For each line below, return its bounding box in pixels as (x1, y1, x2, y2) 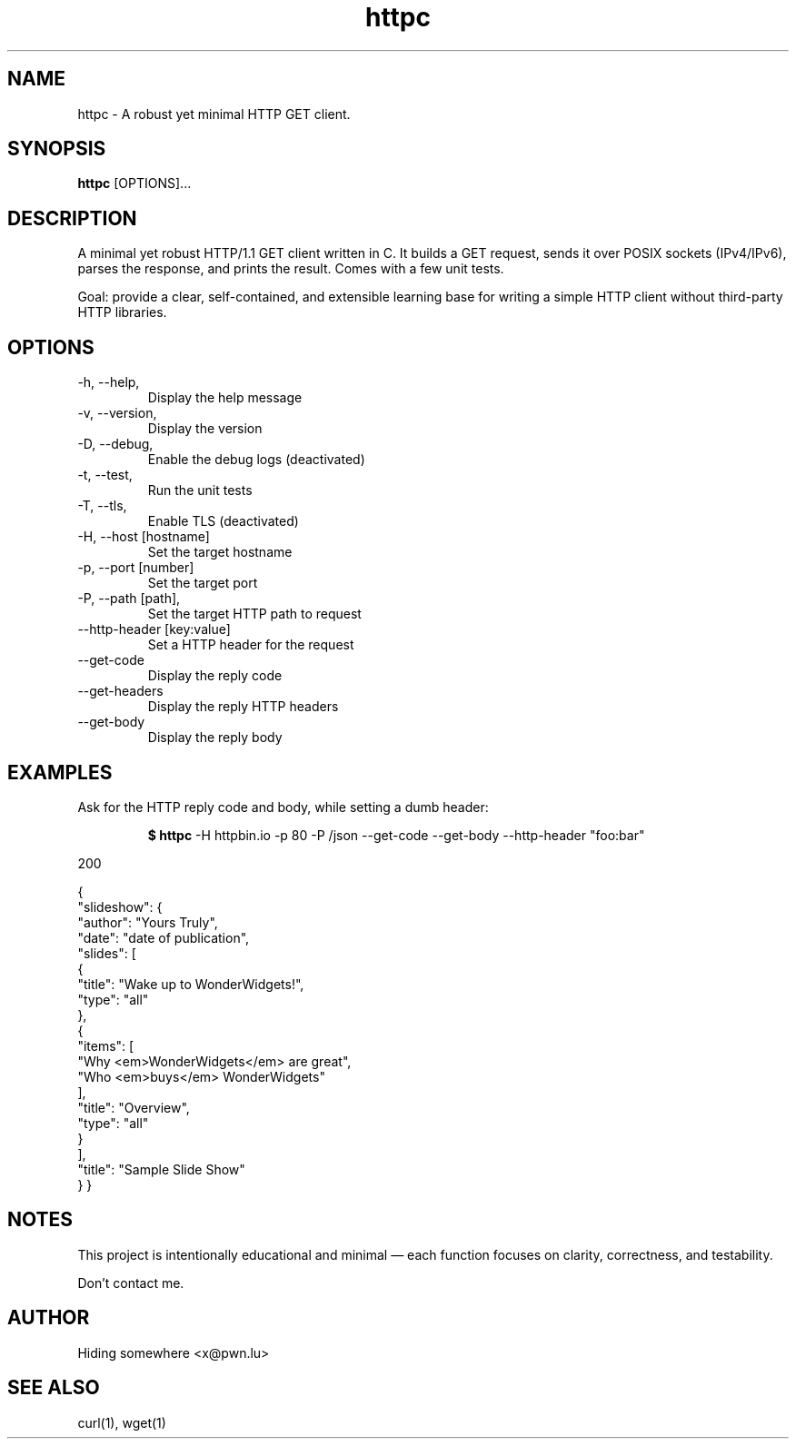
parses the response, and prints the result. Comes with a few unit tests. (77, 261, 504, 277)
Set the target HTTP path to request (147, 606, 362, 622)
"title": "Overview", (77, 1099, 190, 1115)
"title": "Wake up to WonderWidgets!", (77, 976, 304, 992)
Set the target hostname (147, 544, 293, 560)
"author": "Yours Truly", (77, 914, 218, 930)
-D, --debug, (77, 436, 154, 452)
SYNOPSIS (7, 137, 106, 161)
